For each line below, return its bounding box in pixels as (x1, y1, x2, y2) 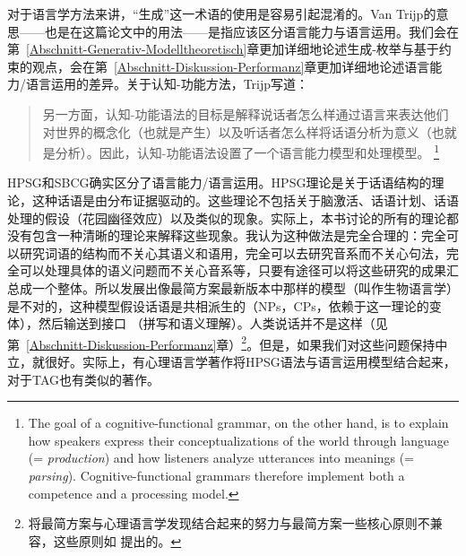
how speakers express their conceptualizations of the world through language (28, 430, 449, 449)
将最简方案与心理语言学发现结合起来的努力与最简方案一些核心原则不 (28, 514, 430, 533)
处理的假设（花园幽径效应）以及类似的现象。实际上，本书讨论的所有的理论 (7, 208, 446, 227)
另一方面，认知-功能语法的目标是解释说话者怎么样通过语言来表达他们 (42, 104, 449, 123)
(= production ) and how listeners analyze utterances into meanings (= (28, 448, 414, 467)
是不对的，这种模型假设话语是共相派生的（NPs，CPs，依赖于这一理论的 (7, 296, 429, 315)
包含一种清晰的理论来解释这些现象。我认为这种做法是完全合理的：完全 (31, 226, 446, 245)
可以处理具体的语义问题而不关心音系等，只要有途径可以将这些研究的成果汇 (19, 261, 459, 280)
